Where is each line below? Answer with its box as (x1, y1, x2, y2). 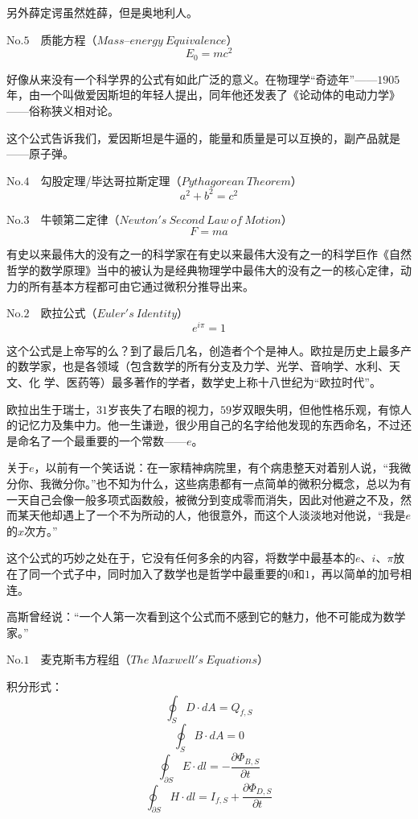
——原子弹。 (6, 145, 74, 162)
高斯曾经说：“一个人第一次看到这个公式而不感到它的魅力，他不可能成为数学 (6, 608, 406, 625)
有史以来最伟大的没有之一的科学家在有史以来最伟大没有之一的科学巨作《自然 (6, 246, 412, 263)
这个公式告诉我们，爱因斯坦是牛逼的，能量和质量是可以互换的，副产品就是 (6, 129, 400, 146)
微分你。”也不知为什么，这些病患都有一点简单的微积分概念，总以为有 (51, 474, 412, 491)
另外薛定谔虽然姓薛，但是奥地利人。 (6, 4, 198, 20)
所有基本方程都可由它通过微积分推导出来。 (28, 277, 254, 294)
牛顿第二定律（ (40, 210, 120, 227)
